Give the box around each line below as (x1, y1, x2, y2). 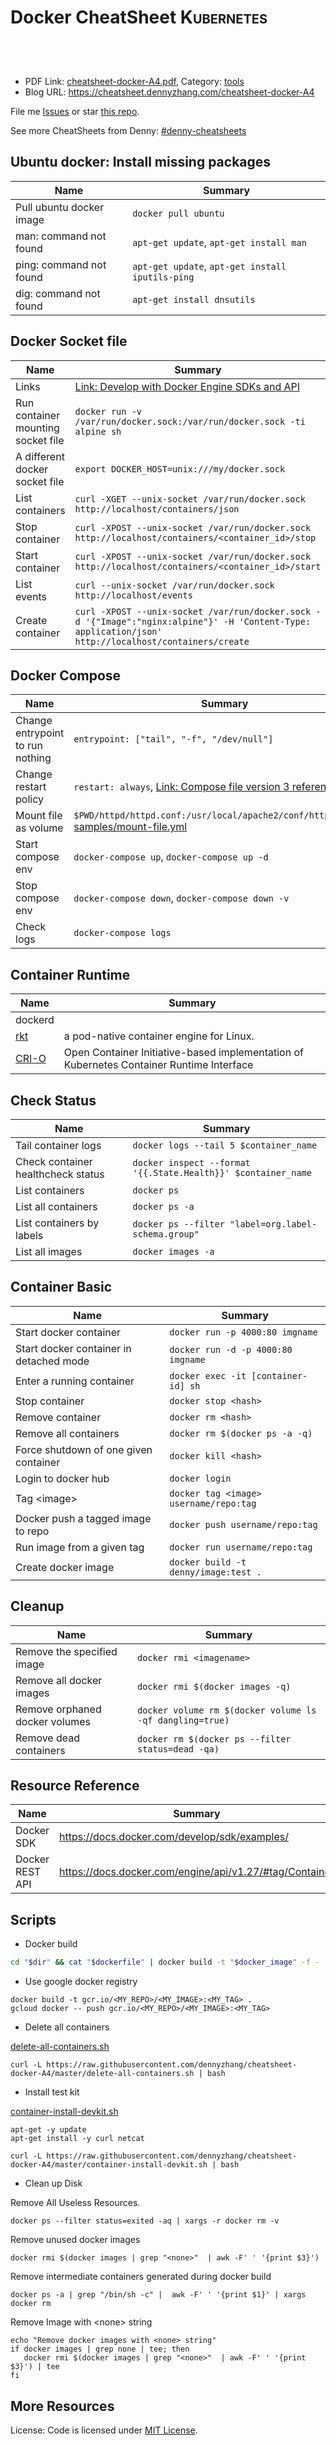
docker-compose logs (73, 927, 172, 939)
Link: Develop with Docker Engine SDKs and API (74, 379, 301, 393)
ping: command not (15, 257, 107, 271)
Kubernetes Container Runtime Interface (63, 1058, 254, 1072)
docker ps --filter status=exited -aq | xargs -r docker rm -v (10, 2216, 280, 2226)
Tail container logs (15, 1139, 102, 1152)
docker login (169, 1472, 232, 1484)
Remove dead (15, 1731, 81, 1745)
